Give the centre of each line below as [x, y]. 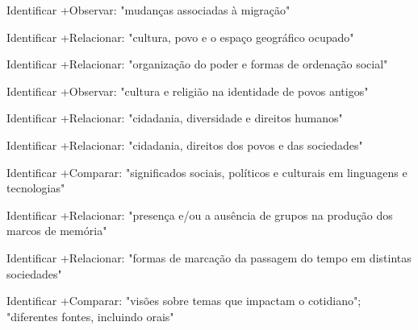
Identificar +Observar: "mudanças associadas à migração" [148, 10]
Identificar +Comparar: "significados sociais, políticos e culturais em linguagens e [207, 172]
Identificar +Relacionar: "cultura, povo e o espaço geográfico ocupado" [180, 37]
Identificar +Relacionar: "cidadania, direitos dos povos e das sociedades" [185, 144]
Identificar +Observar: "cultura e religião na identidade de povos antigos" [188, 91]
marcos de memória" [57, 231]
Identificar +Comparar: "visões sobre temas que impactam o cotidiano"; [184, 301]
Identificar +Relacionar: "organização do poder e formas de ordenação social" [197, 64]
